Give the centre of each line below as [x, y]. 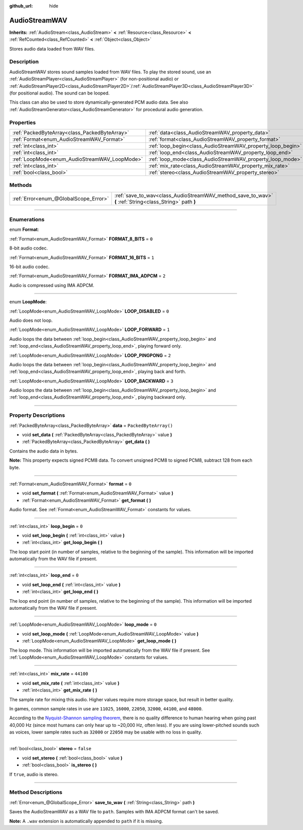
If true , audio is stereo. [34, 774]
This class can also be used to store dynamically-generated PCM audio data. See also [99, 102]
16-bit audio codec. [30, 266]
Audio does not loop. [31, 320]
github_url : [21, 6]
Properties [23, 122]
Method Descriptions [36, 792]
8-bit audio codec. [29, 248]
